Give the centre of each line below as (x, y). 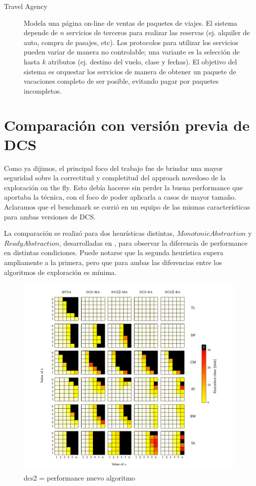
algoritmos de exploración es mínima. (60, 272)
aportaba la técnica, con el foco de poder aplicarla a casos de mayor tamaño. (120, 197)
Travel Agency (26, 6)
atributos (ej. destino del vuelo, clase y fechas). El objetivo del (143, 61)
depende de (41, 32)
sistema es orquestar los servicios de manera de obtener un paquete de (130, 71)
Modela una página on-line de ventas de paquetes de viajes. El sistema (130, 23)
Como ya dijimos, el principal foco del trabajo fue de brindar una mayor (113, 168)
